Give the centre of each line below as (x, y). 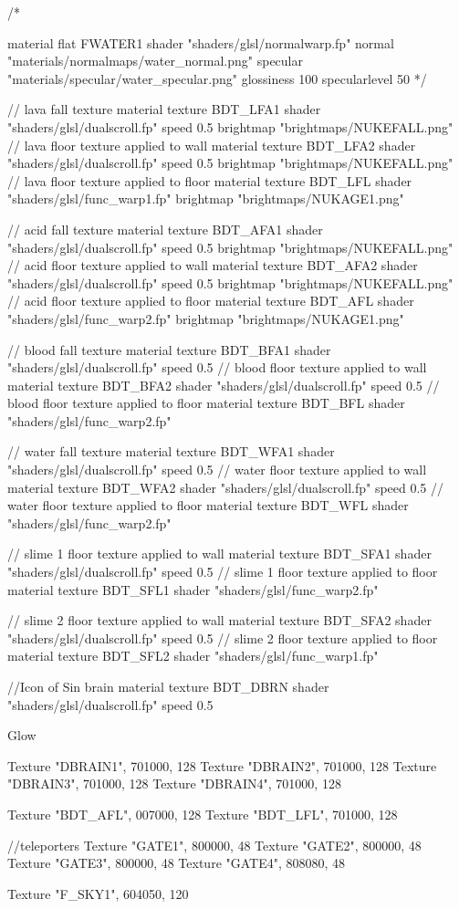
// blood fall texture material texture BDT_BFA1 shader (169, 349)
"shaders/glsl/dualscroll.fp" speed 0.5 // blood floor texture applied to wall (217, 367)
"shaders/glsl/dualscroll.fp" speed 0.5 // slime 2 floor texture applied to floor (223, 637)
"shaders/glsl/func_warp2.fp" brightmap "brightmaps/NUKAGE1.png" (206, 318)
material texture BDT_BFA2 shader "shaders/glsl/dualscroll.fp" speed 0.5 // (224, 385)
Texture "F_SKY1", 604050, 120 (98, 893)
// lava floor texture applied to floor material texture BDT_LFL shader (210, 180)
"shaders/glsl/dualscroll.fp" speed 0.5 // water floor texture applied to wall (217, 470)
